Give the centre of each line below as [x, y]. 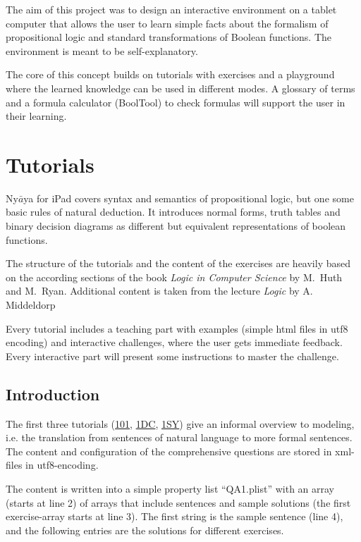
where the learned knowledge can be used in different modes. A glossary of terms [180, 88]
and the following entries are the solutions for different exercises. [145, 530]
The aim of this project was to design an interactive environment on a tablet [171, 9]
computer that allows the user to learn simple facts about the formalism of [167, 23]
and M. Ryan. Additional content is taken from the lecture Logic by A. [159, 291]
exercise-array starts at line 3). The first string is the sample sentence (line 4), [175, 516]
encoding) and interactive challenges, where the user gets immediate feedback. [174, 342]
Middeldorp [31, 305]
